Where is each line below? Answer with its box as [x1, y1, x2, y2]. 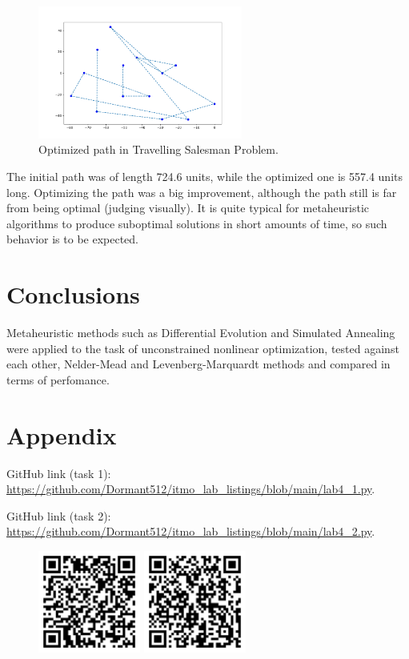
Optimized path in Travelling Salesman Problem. [38, 141, 279, 158]
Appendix [6, 418, 117, 451]
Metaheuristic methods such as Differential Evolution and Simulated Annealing [6, 324, 395, 340]
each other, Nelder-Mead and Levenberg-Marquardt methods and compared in [6, 356, 391, 372]
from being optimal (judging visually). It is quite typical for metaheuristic [6, 199, 370, 216]
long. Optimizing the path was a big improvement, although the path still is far [6, 183, 397, 200]
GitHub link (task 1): [6, 464, 111, 481]
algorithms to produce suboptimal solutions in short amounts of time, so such [6, 215, 387, 231]
